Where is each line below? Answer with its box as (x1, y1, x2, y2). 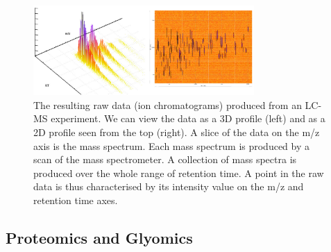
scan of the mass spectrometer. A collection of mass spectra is (33, 152, 297, 167)
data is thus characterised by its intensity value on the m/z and (33, 179, 304, 194)
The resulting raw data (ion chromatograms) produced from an (33, 97, 302, 112)
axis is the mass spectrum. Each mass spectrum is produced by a (33, 138, 310, 153)
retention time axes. (33, 192, 118, 207)
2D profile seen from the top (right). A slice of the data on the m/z (33, 124, 320, 139)
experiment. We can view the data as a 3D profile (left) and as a (51, 111, 325, 126)
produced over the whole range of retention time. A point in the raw (33, 165, 324, 180)
